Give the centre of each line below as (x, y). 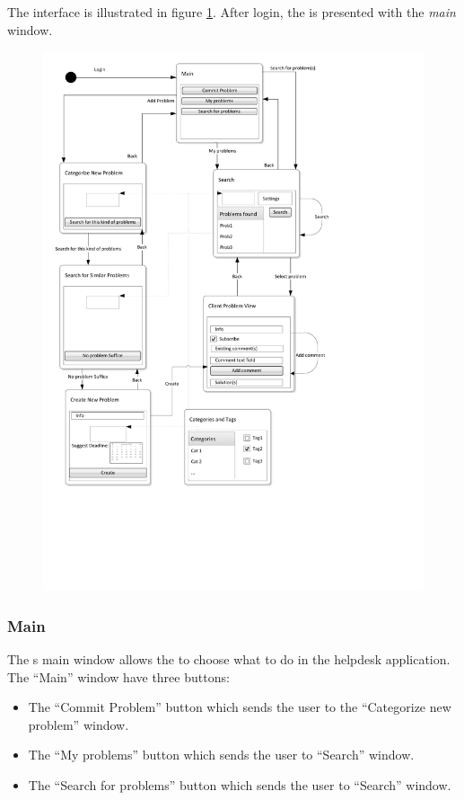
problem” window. (79, 724)
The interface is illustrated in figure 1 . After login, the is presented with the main (232, 12)
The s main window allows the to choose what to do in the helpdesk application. (229, 659)
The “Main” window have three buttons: (118, 676)
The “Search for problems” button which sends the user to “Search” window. (240, 785)
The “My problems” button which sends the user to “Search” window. (221, 755)
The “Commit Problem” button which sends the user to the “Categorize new (240, 707)
